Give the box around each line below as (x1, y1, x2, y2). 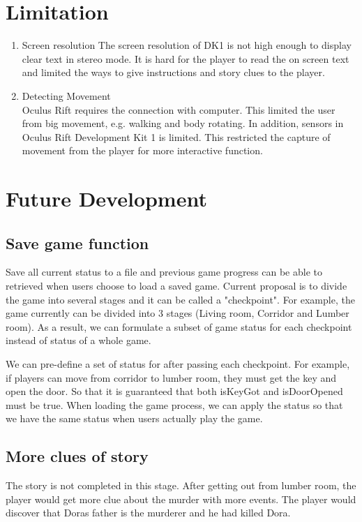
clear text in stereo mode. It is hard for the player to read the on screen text (22, 51, 349, 66)
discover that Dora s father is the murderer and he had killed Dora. (6, 505, 291, 520)
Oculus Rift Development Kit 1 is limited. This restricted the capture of (22, 129, 331, 144)
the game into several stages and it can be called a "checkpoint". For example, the (6, 292, 355, 306)
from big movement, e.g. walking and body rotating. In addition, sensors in (22, 116, 344, 130)
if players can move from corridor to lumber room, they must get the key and (6, 370, 337, 385)
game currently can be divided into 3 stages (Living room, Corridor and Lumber (6, 306, 349, 320)
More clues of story (6, 445, 149, 467)
